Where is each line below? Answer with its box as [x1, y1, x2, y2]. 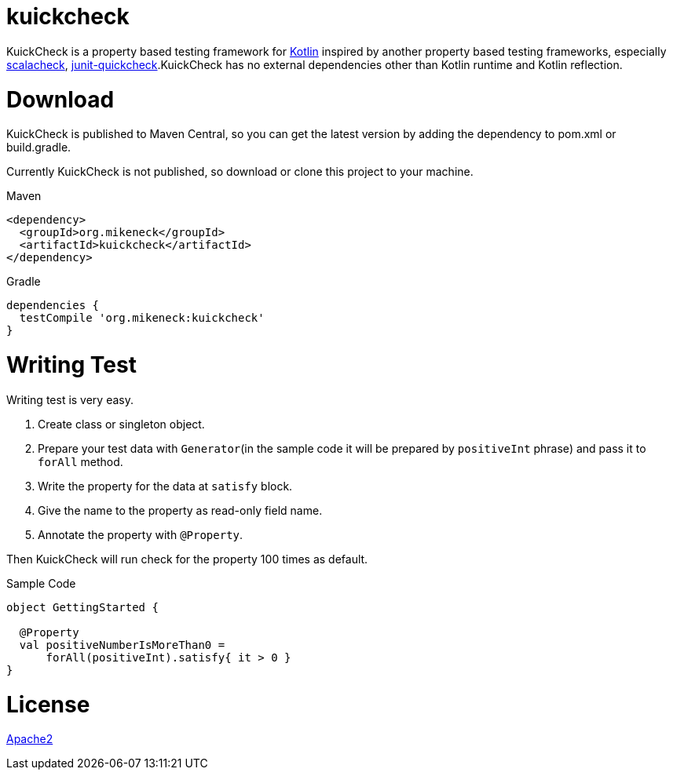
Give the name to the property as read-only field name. [38, 503, 323, 517]
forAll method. [38, 454, 123, 468]
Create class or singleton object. [38, 417, 205, 431]
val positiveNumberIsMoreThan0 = [19, 638, 225, 651]
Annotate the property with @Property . [38, 527, 243, 541]
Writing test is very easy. [6, 392, 134, 406]
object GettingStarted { [6, 600, 159, 614]
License [6, 690, 90, 718]
